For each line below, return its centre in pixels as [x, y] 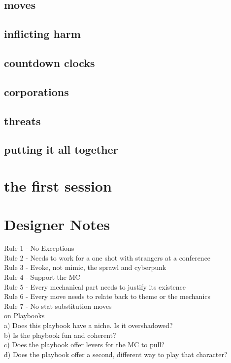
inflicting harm [42, 34]
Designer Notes [57, 224]
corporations [36, 91]
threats [22, 120]
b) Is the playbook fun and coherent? [60, 335]
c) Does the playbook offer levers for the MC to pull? [84, 345]
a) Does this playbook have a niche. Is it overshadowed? [88, 325]
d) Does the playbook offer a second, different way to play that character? [116, 354]
